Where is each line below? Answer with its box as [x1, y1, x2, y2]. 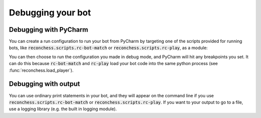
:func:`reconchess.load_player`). [9, 67, 73, 73]
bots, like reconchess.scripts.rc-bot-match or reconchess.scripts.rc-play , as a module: [9, 45, 208, 51]
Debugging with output [9, 80, 80, 88]
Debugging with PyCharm [9, 26, 88, 34]
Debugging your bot [9, 7, 91, 18]
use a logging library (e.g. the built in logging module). [9, 106, 117, 112]
